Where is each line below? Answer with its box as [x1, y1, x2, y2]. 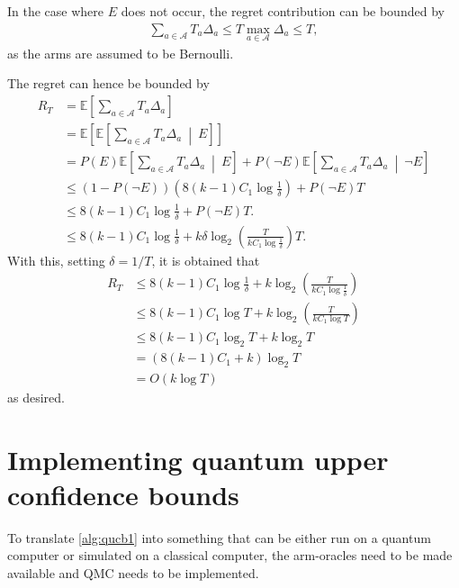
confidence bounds [7, 475, 239, 512]
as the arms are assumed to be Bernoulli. [7, 43, 234, 62]
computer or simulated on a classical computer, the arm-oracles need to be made [7, 546, 453, 565]
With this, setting [7, 250, 105, 269]
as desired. [7, 387, 65, 406]
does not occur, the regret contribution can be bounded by [121, 2, 445, 20]
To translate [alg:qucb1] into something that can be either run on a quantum [7, 528, 431, 547]
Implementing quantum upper [7, 440, 389, 477]
